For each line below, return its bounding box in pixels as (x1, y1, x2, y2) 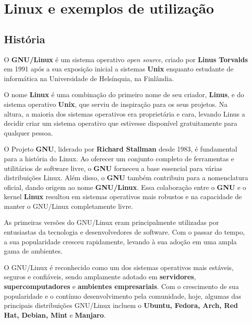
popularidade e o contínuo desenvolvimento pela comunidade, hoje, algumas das (4, 290, 241, 301)
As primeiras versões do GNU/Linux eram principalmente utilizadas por (4, 217, 219, 227)
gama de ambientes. (4, 246, 63, 256)
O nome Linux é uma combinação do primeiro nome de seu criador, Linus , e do (4, 89, 244, 100)
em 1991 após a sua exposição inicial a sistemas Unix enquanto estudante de (4, 64, 234, 74)
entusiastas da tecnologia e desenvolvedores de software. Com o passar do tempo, (4, 227, 245, 237)
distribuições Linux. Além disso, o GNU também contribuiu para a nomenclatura (4, 172, 249, 183)
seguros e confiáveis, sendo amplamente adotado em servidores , (4, 272, 196, 282)
